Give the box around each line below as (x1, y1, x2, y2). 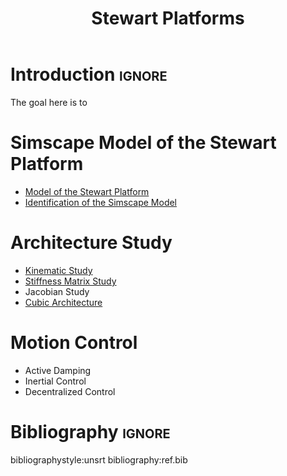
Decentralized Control (24, 385, 116, 397)
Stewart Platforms (91, 7, 245, 30)
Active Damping (24, 364, 92, 376)
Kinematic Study (24, 264, 93, 276)
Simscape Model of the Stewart (10, 132, 277, 154)
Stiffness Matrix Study (24, 275, 117, 287)
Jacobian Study (24, 285, 90, 297)
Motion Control (10, 332, 138, 354)
